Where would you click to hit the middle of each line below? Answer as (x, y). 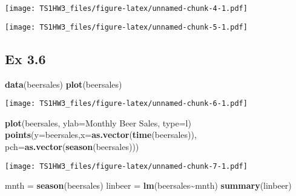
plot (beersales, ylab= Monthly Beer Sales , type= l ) (98, 122)
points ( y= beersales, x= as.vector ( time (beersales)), (101, 135)
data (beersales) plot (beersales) (64, 84)
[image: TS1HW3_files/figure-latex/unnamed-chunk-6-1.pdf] (126, 104)
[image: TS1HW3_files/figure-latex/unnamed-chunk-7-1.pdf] (126, 166)
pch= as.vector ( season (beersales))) (72, 146)
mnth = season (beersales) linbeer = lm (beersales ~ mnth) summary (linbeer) (148, 185)
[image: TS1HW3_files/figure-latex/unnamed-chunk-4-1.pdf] (126, 8)
